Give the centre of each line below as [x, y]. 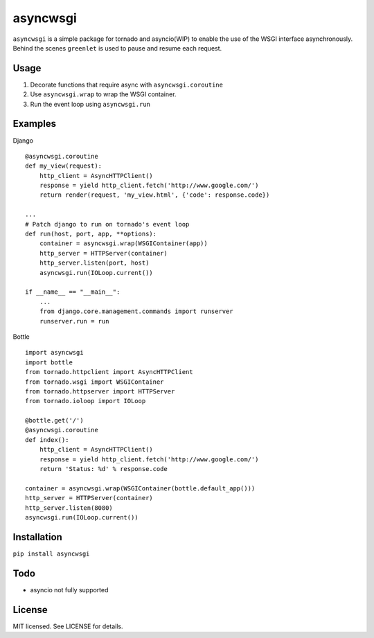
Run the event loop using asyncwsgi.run [90, 104]
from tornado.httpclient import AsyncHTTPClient [109, 372]
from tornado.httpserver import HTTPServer [100, 391]
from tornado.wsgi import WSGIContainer [95, 382]
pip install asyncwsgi [51, 553]
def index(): [47, 440]
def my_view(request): [64, 166]
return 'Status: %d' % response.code [103, 469]
